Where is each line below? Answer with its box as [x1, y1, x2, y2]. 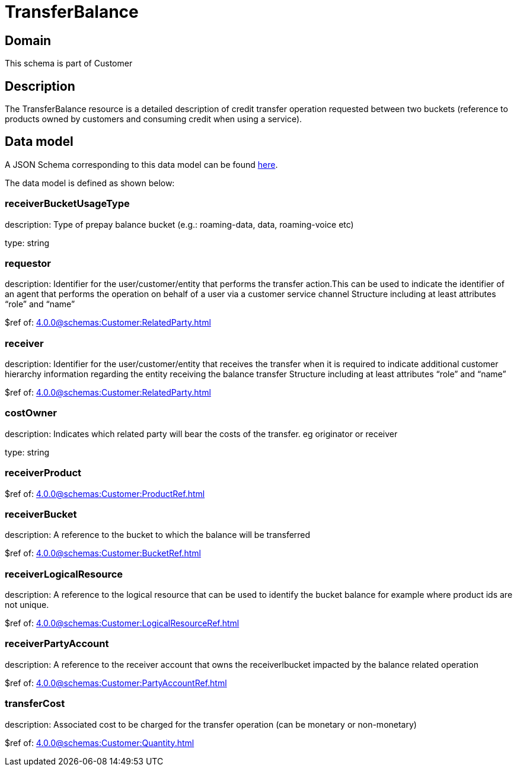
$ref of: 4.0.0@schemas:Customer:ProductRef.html [5, 488, 205, 499]
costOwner [5, 407, 57, 419]
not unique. [5, 600, 49, 610]
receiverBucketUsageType [5, 197, 130, 210]
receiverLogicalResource [5, 568, 123, 580]
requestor [5, 257, 51, 269]
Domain [5, 33, 52, 48]
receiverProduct [5, 467, 81, 479]
